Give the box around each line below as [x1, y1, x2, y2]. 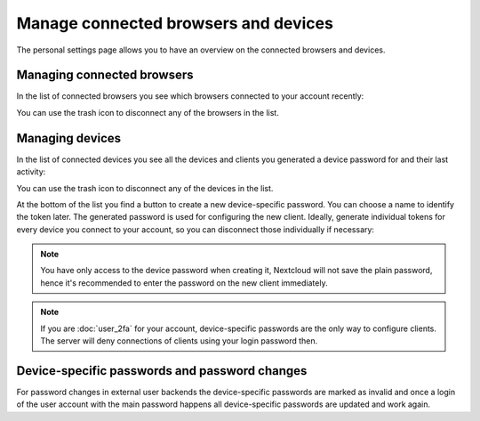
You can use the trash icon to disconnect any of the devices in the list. [16, 182, 274, 193]
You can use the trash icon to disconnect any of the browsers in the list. [16, 107, 279, 117]
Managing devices [16, 130, 122, 146]
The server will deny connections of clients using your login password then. [40, 336, 318, 346]
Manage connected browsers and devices [16, 13, 333, 33]
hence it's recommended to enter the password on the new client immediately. [40, 277, 328, 288]
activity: [16, 166, 46, 177]
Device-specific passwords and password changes [16, 363, 308, 378]
